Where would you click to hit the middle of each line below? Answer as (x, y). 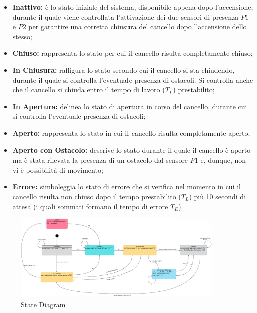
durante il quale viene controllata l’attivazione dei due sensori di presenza (125, 16)
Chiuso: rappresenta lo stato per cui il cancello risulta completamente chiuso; (133, 53)
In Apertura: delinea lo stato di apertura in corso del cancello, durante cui (130, 106)
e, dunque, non (223, 160)
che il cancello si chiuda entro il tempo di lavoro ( (89, 90)
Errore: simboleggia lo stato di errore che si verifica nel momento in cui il (126, 186)
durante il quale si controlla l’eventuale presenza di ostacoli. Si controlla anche (133, 80)
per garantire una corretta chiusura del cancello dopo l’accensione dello (138, 26)
